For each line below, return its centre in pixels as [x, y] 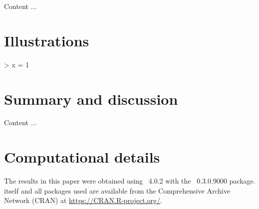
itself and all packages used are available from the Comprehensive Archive [117, 190]
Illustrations [47, 40]
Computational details [82, 157]
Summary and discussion [91, 99]
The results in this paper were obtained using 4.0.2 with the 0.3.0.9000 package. [130, 181]
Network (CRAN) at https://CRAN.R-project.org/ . [83, 200]
